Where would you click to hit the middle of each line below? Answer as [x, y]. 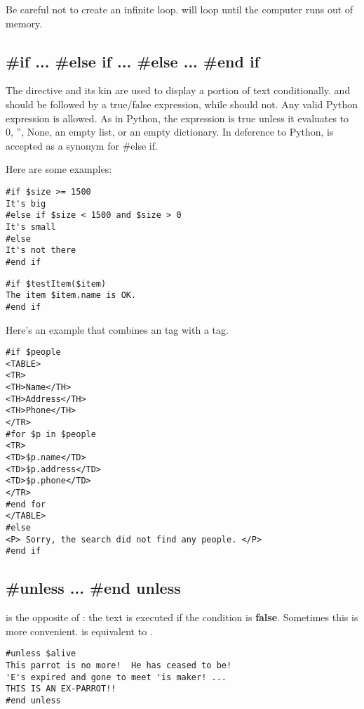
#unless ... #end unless [93, 588]
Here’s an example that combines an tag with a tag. [117, 329]
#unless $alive [41, 654]
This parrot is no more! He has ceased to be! [119, 665]
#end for [26, 504]
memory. [24, 23]
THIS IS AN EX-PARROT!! [61, 689]
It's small [31, 227]
